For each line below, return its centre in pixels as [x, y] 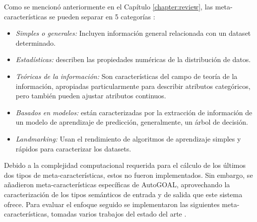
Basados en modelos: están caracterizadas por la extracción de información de [134, 112]
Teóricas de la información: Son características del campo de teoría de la [127, 76]
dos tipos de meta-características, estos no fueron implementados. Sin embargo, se [128, 175]
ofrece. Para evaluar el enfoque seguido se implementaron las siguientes [112, 204]
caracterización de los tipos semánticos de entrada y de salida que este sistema [123, 194]
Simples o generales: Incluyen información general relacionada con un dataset [133, 33]
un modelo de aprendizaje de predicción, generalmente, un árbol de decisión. [132, 122]
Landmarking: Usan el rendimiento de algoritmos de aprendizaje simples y [128, 138]
